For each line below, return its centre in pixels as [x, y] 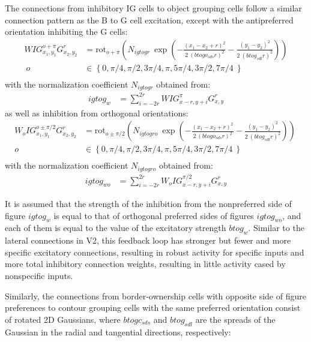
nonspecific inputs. [39, 276]
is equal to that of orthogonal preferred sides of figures [154, 215]
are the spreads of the [235, 319]
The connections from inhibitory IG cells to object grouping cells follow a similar [153, 8]
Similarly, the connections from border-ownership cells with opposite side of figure [155, 295]
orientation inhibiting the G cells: [66, 31]
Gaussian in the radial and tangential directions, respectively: [118, 331]
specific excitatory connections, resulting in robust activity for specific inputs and [155, 252]
